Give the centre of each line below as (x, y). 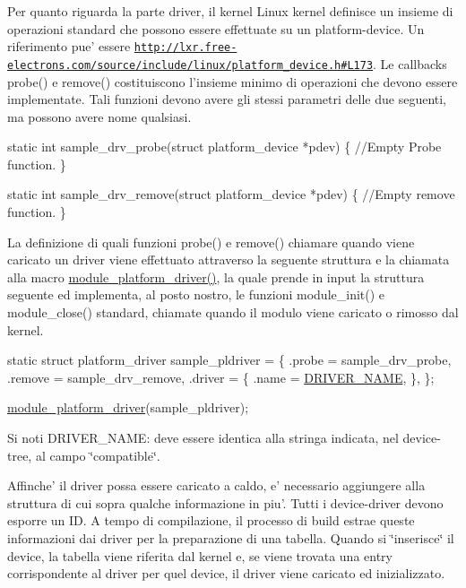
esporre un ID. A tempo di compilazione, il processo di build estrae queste (211, 520)
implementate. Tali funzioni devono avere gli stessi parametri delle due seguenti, (227, 99)
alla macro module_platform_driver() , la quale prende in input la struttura (216, 277)
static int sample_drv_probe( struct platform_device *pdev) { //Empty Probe (224, 147)
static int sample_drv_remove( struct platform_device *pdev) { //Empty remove (231, 194)
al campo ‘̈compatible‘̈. (98, 455)
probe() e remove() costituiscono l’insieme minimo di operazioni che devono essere (233, 81)
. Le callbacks (410, 63)
